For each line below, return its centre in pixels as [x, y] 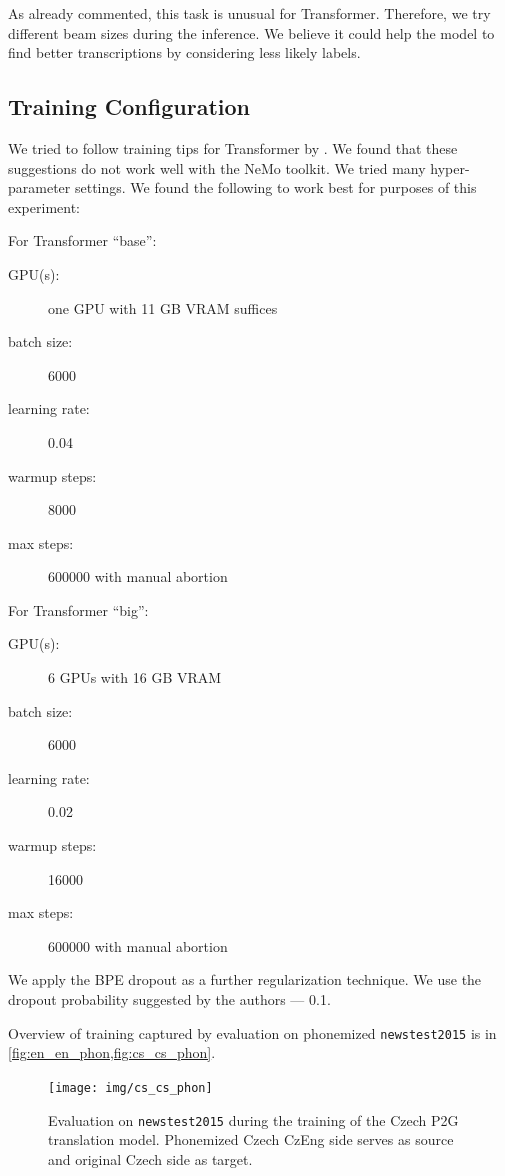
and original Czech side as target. [150, 1158]
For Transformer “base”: [82, 240]
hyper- [450, 167]
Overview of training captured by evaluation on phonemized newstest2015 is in [252, 1032]
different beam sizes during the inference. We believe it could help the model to [251, 32]
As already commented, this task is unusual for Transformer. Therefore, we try [249, 13]
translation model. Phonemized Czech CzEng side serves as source [251, 1139]
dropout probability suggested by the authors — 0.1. [169, 999]
